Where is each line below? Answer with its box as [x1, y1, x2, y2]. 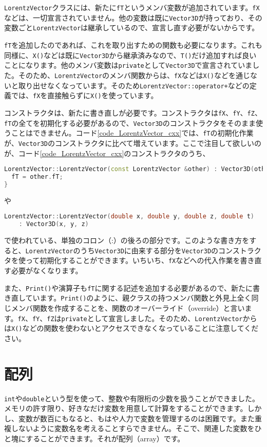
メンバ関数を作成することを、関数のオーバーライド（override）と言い [11, 302, 245, 313]
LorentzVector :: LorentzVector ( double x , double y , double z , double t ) [4, 213, 254, 220]
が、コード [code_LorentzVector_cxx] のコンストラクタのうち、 [4, 147, 210, 158]
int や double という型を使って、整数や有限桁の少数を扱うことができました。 [4, 393, 260, 403]
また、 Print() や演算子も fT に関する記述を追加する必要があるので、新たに [4, 282, 253, 293]
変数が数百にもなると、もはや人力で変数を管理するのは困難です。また [18, 413, 255, 423]
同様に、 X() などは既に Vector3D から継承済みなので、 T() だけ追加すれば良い [4, 49, 257, 60]
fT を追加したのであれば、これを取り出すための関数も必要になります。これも [4, 39, 262, 50]
